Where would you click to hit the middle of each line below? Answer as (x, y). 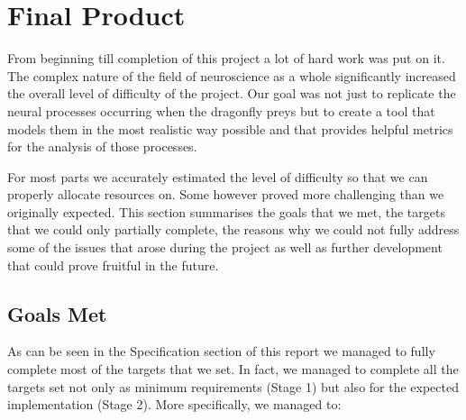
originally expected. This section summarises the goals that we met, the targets (226, 211)
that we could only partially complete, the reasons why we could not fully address (233, 229)
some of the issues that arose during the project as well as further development (225, 247)
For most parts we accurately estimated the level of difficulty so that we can (218, 176)
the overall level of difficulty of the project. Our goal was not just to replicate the (232, 93)
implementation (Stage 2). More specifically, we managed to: (174, 404)
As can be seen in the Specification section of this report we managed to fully (221, 351)
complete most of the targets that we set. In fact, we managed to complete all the (233, 369)
